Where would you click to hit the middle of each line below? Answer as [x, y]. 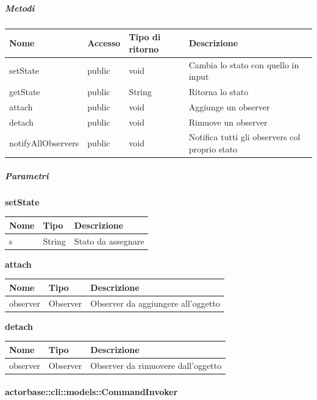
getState [25, 91]
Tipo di [145, 37]
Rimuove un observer [228, 122]
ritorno [144, 48]
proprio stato [213, 149]
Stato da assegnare [109, 241]
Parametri [27, 175]
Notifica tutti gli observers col [244, 137]
